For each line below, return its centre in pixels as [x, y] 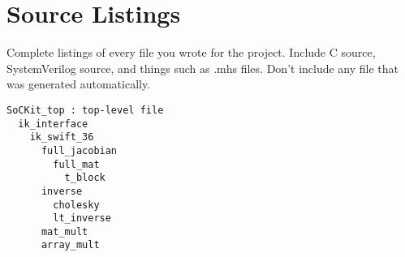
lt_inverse [82, 218]
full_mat [76, 164]
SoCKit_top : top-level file [85, 110]
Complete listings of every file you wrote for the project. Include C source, [191, 52]
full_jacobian [79, 150]
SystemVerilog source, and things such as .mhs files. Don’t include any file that [203, 68]
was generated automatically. [79, 84]
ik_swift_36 [62, 137]
